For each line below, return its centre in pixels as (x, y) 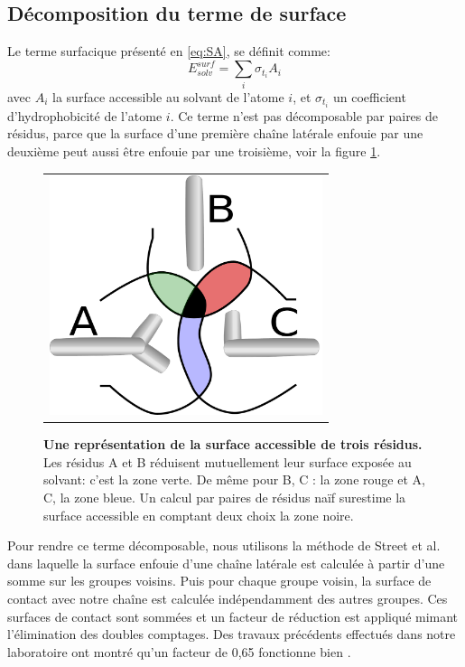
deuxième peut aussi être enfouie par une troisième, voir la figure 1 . (194, 150)
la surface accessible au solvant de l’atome (168, 96)
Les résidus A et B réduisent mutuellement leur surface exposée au (228, 461)
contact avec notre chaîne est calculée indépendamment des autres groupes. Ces (228, 598)
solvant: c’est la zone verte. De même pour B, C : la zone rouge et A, (234, 479)
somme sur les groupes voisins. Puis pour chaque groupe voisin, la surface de (219, 581)
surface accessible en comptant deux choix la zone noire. (199, 515)
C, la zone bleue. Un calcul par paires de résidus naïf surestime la (225, 497)
